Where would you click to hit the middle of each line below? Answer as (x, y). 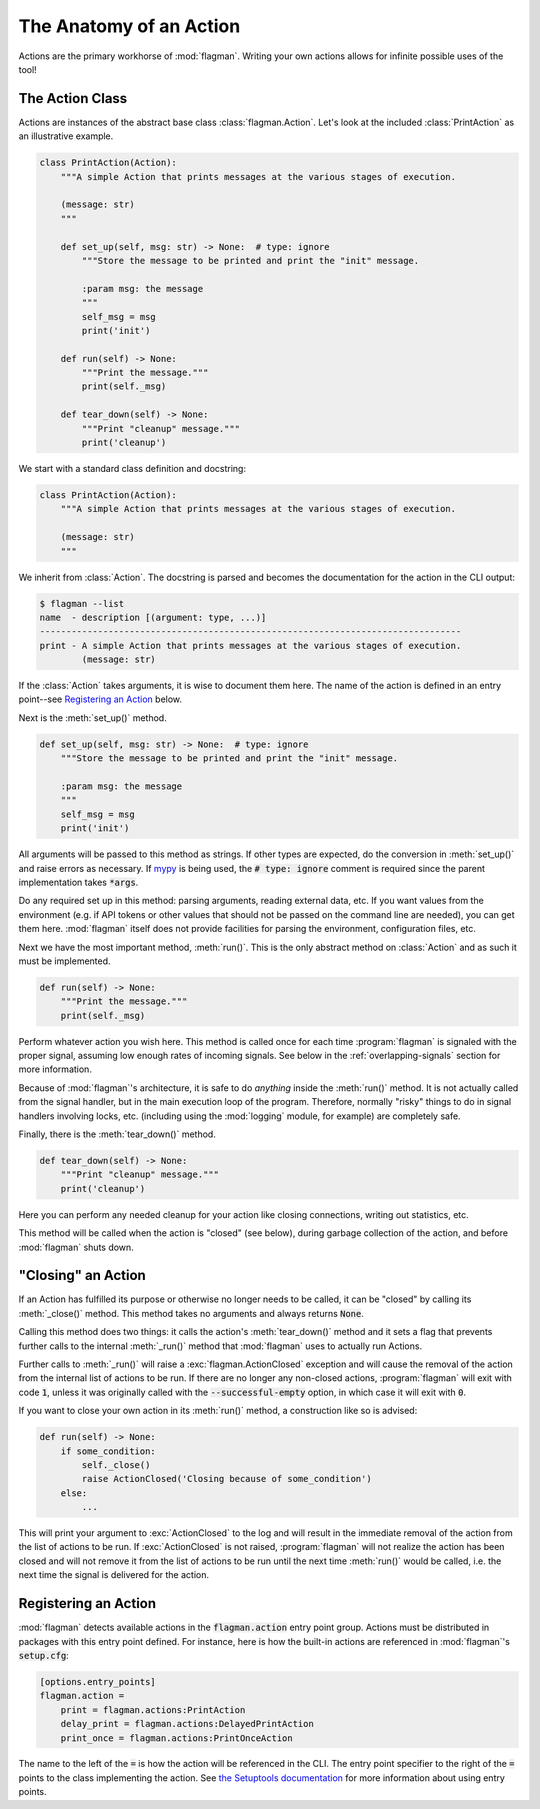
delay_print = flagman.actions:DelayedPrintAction (187, 1724)
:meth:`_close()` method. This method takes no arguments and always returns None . (191, 1313)
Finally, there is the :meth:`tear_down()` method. (117, 1134)
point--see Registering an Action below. (100, 699)
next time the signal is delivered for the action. (114, 1575)
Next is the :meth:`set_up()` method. (92, 717)
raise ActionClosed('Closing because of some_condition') (226, 1479)
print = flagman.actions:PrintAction (153, 1709)
